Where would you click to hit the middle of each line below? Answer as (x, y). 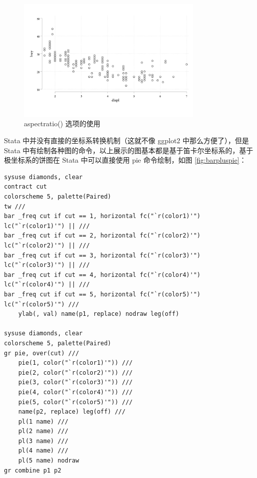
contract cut (25, 187)
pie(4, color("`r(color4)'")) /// (75, 392)
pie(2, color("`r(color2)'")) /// (75, 372)
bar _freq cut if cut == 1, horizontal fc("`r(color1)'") (102, 216)
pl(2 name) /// (43, 431)
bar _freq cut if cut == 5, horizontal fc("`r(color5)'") (102, 294)
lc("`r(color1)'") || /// (47, 226)
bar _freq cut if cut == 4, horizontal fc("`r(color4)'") (102, 275)
